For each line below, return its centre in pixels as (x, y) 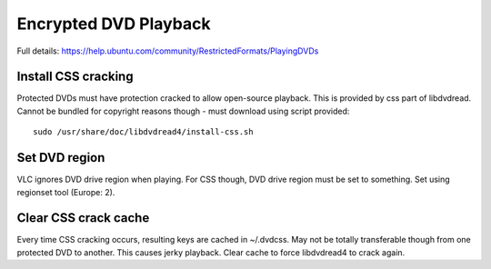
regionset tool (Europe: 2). (66, 192)
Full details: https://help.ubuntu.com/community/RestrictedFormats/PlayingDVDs (168, 51)
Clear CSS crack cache (83, 218)
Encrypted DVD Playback (114, 24)
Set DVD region (61, 158)
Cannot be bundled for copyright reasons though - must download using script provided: (183, 111)
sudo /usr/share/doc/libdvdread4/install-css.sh (143, 132)
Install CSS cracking (75, 77)
